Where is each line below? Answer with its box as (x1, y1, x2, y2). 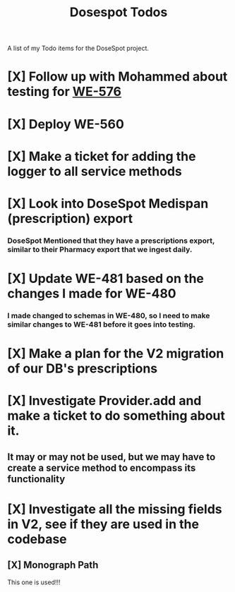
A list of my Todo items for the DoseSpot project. (7, 44, 150, 53)
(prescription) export (7, 210, 133, 226)
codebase (7, 531, 67, 547)
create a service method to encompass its (7, 461, 196, 473)
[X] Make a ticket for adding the (7, 148, 196, 164)
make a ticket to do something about (7, 408, 226, 424)
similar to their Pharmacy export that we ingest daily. (7, 244, 193, 254)
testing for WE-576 (7, 84, 122, 99)
